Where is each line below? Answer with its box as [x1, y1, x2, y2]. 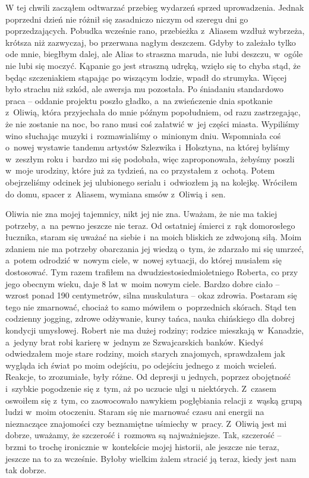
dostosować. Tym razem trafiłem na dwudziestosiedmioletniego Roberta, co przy [5, 266, 298, 278]
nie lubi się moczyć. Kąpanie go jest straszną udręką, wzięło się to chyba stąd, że [5, 59, 301, 71]
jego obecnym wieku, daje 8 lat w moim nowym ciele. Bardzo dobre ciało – [5, 277, 280, 290]
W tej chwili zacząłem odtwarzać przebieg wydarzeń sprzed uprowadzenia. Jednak [5, 1, 304, 13]
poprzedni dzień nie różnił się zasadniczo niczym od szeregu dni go [5, 12, 248, 25]
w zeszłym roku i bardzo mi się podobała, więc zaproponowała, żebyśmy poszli [5, 152, 295, 165]
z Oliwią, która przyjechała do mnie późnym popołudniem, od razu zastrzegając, [5, 106, 301, 118]
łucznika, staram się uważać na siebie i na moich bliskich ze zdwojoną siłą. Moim [5, 231, 302, 243]
